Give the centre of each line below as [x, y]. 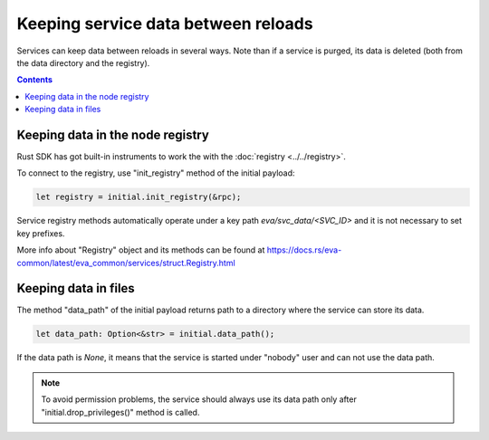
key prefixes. [41, 233]
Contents [35, 80]
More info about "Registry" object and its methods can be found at [141, 250]
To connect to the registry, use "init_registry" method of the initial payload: [156, 173]
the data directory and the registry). [83, 62]
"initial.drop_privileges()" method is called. [120, 412]
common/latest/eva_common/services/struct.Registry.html [126, 263]
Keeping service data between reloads [165, 24]
